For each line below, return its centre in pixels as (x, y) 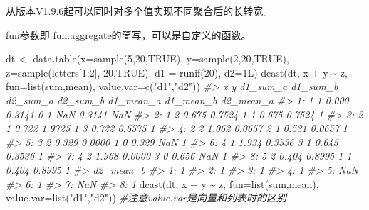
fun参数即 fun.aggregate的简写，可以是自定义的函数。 (129, 34)
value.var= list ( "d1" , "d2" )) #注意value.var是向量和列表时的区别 (146, 198)
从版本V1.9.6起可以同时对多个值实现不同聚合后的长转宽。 (140, 11)
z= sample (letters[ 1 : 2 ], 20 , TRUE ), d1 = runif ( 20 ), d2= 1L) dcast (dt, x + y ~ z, (177, 72)
